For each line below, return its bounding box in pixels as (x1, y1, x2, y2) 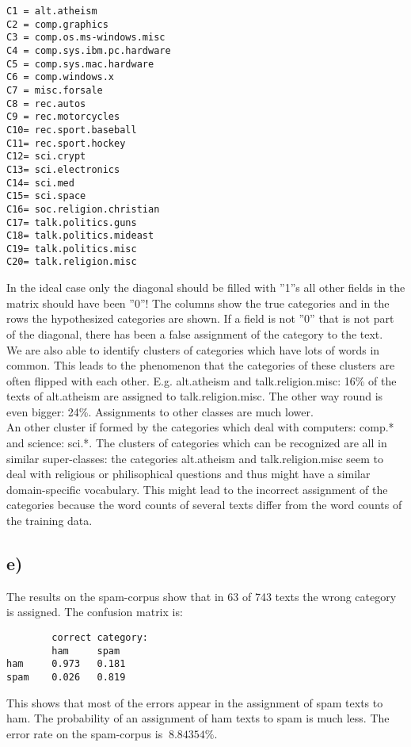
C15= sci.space (6, 190, 86, 202)
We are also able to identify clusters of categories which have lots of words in (6, 341, 380, 358)
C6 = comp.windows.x (6, 71, 115, 83)
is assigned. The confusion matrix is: (6, 603, 183, 620)
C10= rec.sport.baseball (6, 124, 137, 136)
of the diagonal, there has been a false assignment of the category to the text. (6, 325, 383, 342)
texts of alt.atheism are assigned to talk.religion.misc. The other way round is (6, 388, 383, 404)
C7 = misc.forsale (6, 84, 103, 96)
